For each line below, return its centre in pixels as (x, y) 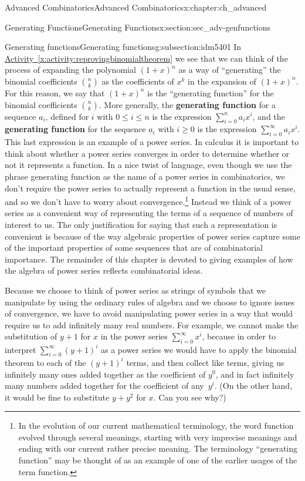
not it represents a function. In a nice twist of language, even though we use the (148, 165)
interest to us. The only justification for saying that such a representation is (141, 224)
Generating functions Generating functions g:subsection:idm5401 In (123, 47)
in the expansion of (222, 81)
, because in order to (239, 336)
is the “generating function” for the (211, 92)
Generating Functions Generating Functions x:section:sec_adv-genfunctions (138, 27)
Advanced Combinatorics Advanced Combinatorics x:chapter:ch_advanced (136, 7)
